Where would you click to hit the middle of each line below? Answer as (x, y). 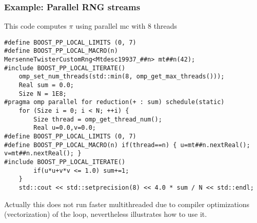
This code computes (35, 26)
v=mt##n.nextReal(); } (43, 154)
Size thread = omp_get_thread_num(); (98, 119)
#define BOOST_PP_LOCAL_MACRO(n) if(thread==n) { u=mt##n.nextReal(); (127, 145)
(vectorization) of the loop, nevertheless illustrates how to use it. (106, 214)
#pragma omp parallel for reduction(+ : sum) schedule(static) (114, 102)
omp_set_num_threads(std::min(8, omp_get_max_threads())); (122, 77)
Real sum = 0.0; (46, 85)
